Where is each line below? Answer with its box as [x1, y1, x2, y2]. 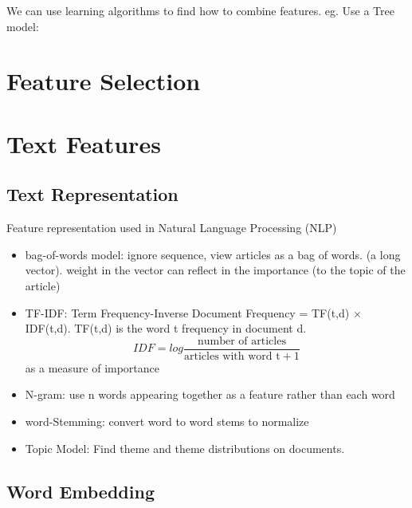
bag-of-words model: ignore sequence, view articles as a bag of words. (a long [25, 246, 401, 262]
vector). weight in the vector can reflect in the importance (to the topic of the [25, 262, 406, 278]
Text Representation [6, 182, 179, 207]
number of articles [197, 335, 286, 347]
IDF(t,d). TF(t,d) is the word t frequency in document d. [25, 320, 307, 337]
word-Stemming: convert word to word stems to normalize [25, 412, 309, 429]
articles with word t [184, 350, 281, 362]
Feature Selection [6, 65, 201, 97]
